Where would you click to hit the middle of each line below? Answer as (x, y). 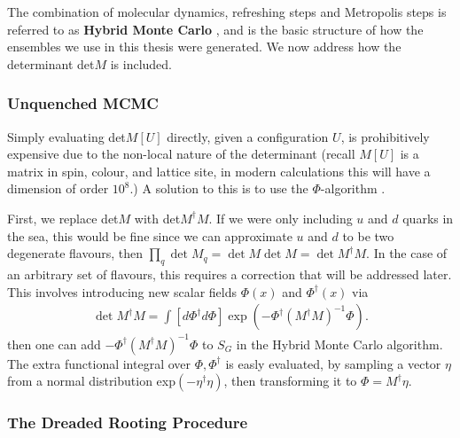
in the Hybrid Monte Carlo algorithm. (339, 344)
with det (157, 218)
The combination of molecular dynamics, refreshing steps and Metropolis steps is (227, 12)
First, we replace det (63, 218)
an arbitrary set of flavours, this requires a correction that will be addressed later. (230, 274)
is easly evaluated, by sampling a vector (333, 363)
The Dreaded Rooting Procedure (128, 422)
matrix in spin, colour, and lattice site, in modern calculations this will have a (219, 171)
